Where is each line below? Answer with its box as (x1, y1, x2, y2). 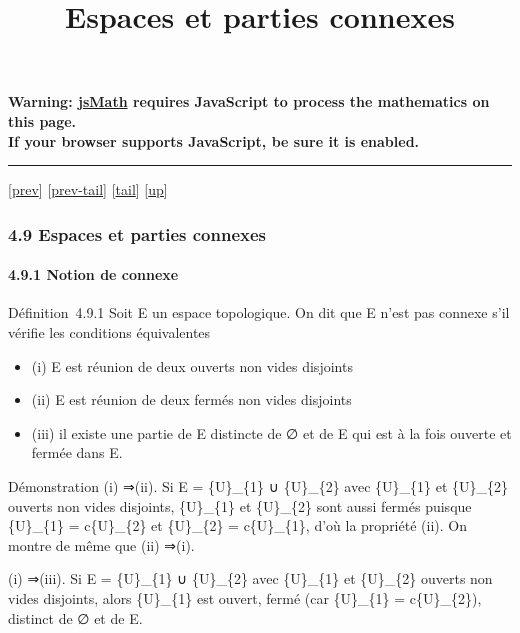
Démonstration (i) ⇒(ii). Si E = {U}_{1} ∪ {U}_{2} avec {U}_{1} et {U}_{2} (8, 475, 509, 496)
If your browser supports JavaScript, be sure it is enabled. (8, 130, 420, 151)
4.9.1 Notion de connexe (8, 264, 179, 285)
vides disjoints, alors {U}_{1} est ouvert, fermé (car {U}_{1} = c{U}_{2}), (8, 587, 482, 608)
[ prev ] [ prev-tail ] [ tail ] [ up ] (8, 179, 168, 200)
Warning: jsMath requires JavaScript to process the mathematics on (8, 91, 490, 112)
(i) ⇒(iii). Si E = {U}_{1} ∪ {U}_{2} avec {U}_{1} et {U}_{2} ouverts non (8, 568, 493, 589)
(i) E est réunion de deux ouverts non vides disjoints (31, 355, 353, 376)
